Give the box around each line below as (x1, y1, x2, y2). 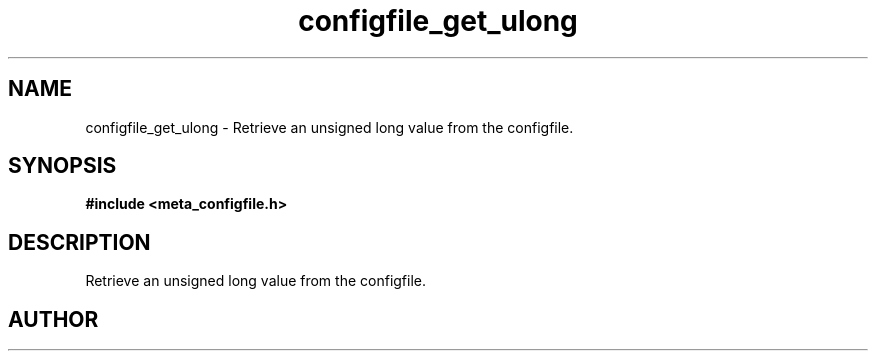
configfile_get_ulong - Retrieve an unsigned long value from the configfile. (85, 118, 574, 136)
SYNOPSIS (8, 153, 117, 179)
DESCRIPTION (8, 229, 151, 255)
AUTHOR (8, 306, 99, 332)
